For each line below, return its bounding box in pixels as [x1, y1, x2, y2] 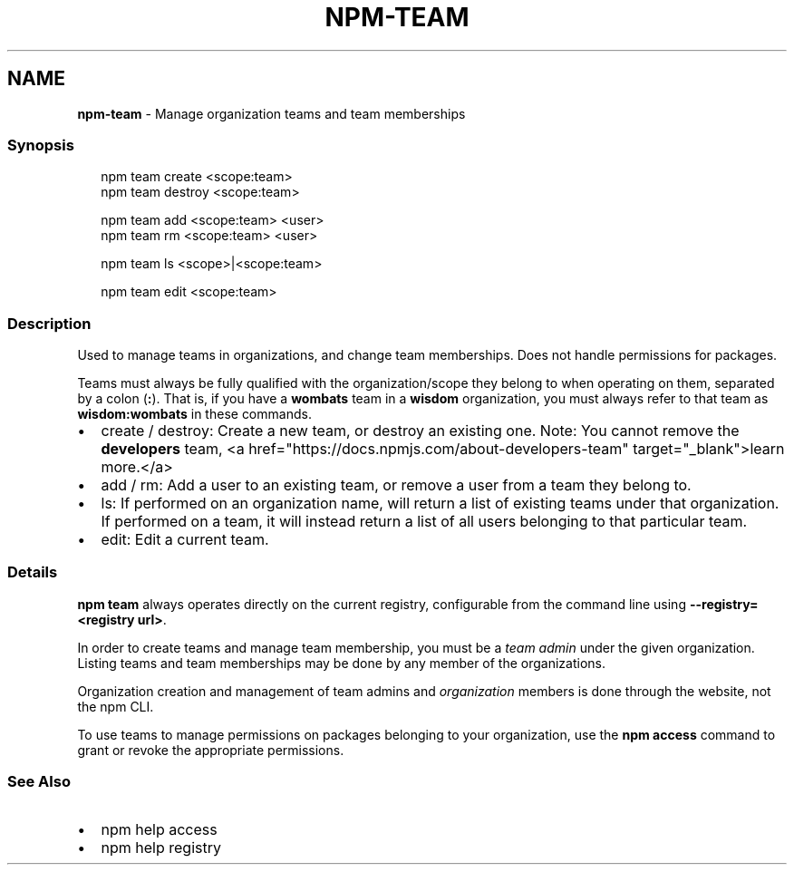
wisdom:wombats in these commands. [77, 406, 312, 422]
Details [7, 563, 58, 582]
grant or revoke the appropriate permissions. [77, 741, 344, 758]
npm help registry [101, 838, 221, 857]
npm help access [101, 819, 218, 838]
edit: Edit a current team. [101, 530, 269, 549]
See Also [7, 772, 71, 791]
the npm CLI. [77, 698, 154, 714]
